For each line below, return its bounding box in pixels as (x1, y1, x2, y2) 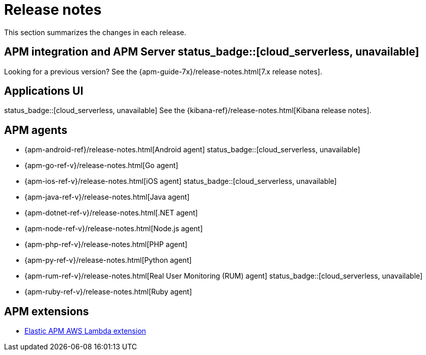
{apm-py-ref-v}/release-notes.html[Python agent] (24, 256, 192, 265)
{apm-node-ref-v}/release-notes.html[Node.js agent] (24, 224, 203, 233)
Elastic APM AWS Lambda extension (24, 326, 146, 336)
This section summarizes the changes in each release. (4, 28, 186, 37)
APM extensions (4, 305, 89, 318)
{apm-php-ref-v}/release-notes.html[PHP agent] (24, 240, 188, 249)
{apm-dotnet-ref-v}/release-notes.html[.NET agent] (24, 208, 198, 217)
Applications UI (4, 85, 83, 98)
